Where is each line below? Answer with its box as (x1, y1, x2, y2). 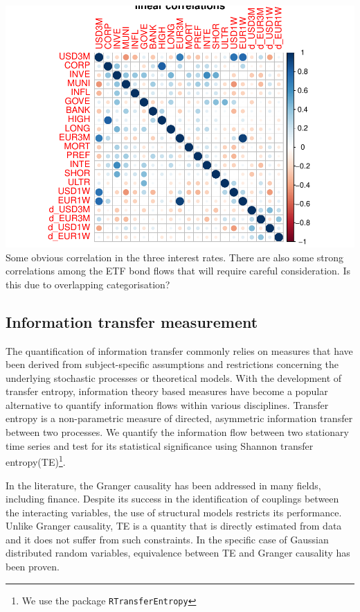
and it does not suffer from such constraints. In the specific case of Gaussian (6, 532, 329, 546)
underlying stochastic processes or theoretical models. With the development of (6, 370, 342, 385)
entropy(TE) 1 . (6, 453, 66, 469)
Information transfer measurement (6, 311, 258, 332)
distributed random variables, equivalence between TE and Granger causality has (6, 545, 350, 560)
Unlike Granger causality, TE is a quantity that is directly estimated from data (6, 518, 342, 533)
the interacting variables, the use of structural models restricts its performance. (6, 505, 342, 519)
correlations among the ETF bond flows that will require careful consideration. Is (6, 263, 350, 278)
